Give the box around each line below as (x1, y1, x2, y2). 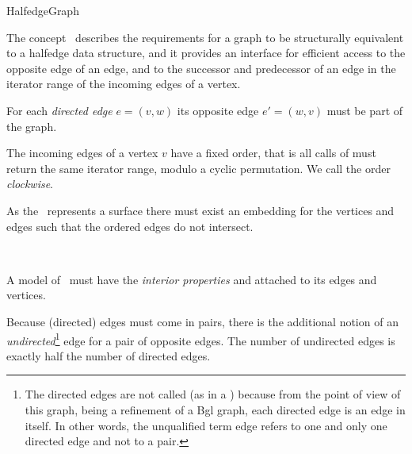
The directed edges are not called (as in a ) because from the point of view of (25, 386, 401, 402)
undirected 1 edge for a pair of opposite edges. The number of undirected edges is (6, 329, 395, 348)
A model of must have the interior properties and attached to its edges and (6, 271, 377, 287)
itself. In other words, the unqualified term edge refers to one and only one (25, 417, 387, 433)
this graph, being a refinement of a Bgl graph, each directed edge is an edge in (25, 401, 406, 417)
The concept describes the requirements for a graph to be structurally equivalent (6, 29, 404, 45)
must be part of (326, 102, 403, 118)
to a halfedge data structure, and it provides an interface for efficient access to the (6, 44, 406, 61)
